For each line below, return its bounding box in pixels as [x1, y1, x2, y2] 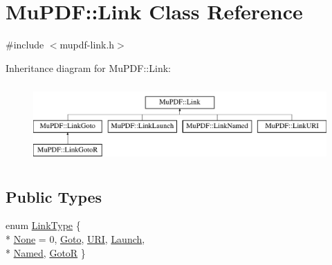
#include [6, 37, 44, 52]
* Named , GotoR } [6, 245, 86, 259]
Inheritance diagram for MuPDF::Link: [6, 60, 171, 75]
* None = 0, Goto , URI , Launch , [6, 232, 145, 246]
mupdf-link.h [59, 37, 115, 52]
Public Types [6, 185, 102, 207]
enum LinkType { [6, 218, 81, 232]
